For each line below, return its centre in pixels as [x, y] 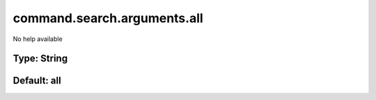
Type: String [40, 59]
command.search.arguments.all [108, 18]
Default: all [37, 81]
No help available [38, 39]
